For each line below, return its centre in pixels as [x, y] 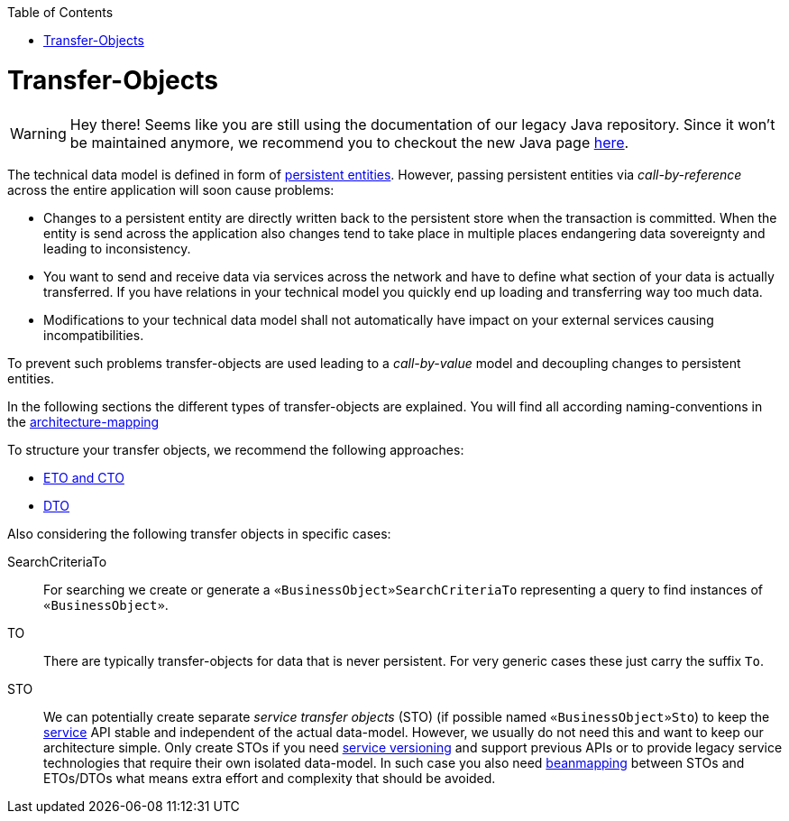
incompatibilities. [94, 335]
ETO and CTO [84, 477]
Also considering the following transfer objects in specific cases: [199, 533]
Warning [38, 133]
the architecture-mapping [83, 421]
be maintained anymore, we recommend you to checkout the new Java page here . [349, 142]
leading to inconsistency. [117, 248]
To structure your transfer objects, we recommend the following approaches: [236, 449]
